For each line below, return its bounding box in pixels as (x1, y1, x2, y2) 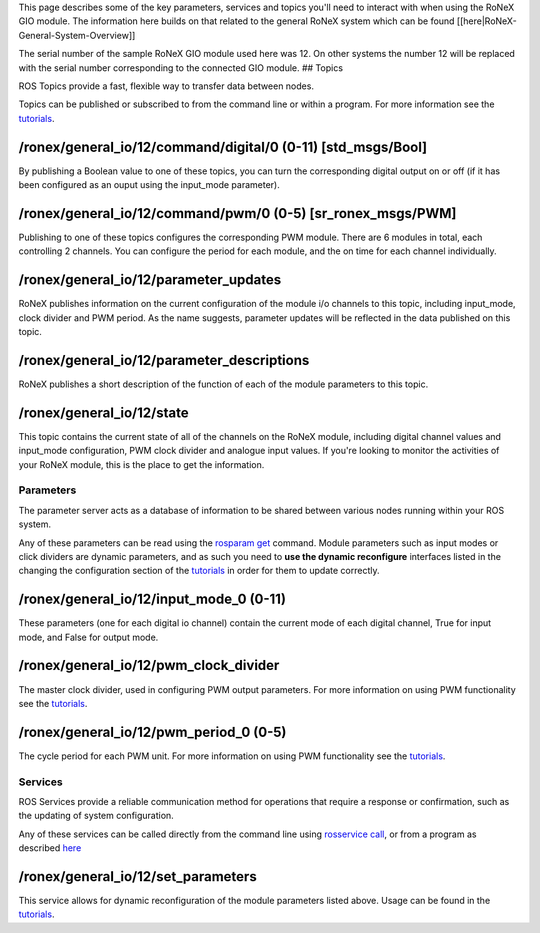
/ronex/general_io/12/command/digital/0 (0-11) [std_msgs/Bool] (18, 138, 428, 155)
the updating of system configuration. (18, 810, 174, 822)
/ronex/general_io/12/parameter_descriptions (18, 351, 310, 369)
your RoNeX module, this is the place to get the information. (18, 458, 265, 470)
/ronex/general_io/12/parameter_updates (18, 271, 282, 289)
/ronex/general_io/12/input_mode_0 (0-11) (18, 591, 287, 608)
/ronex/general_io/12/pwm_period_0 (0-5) (18, 723, 287, 740)
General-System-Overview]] (18, 29, 136, 41)
